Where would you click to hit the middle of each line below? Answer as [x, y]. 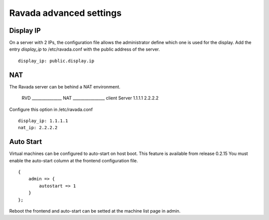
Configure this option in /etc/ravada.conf [51, 109]
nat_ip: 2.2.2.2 [38, 128]
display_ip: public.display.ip [56, 61]
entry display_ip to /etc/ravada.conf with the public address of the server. [85, 49]
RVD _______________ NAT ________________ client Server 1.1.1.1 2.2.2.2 [90, 98]
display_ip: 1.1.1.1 [43, 121]
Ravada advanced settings [66, 13]
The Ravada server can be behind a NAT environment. [65, 86]
